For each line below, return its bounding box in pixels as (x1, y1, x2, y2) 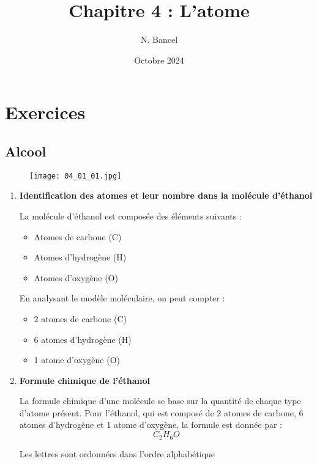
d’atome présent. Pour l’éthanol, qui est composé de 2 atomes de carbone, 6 (19, 406, 304, 419)
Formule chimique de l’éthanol (19, 374, 151, 386)
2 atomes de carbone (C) (34, 312, 127, 325)
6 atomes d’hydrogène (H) (34, 333, 132, 345)
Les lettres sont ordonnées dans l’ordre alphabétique (19, 447, 215, 460)
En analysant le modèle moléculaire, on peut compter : (19, 292, 225, 304)
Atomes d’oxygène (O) (34, 271, 118, 284)
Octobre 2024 (134, 53, 184, 66)
